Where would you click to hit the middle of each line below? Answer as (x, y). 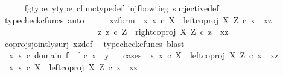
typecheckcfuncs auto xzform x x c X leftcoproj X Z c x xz (138, 20)
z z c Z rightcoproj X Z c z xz (163, 32)
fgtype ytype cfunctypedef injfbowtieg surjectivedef (122, 8)
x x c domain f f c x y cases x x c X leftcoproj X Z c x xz (144, 55)
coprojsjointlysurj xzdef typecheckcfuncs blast (94, 43)
